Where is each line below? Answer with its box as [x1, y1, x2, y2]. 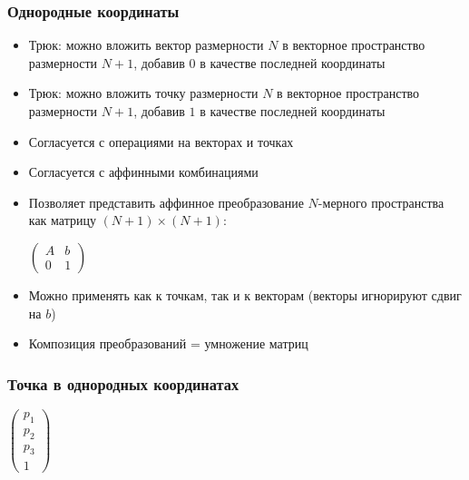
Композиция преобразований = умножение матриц [28, 334, 308, 353]
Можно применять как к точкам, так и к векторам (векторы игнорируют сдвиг [28, 285, 462, 304]
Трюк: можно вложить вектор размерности [28, 35, 264, 54]
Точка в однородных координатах [7, 372, 239, 395]
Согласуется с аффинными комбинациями [28, 162, 259, 181]
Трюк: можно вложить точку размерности [28, 83, 259, 103]
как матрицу [28, 211, 96, 230]
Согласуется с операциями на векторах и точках [28, 132, 294, 151]
